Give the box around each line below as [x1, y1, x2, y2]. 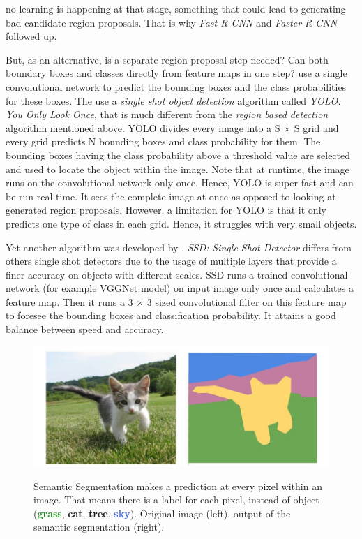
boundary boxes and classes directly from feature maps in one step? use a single [6, 66, 347, 80]
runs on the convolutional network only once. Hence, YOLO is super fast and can [6, 175, 354, 190]
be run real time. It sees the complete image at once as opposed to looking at [6, 189, 336, 203]
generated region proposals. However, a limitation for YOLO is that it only [6, 202, 326, 217]
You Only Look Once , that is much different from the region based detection [6, 107, 329, 121]
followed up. [6, 29, 57, 43]
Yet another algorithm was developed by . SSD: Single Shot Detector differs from [6, 239, 352, 254]
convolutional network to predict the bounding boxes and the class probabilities [6, 79, 347, 94]
